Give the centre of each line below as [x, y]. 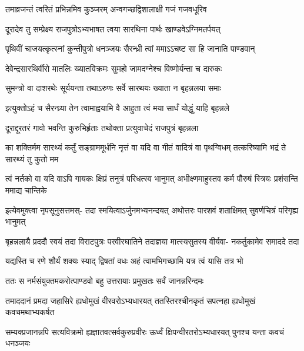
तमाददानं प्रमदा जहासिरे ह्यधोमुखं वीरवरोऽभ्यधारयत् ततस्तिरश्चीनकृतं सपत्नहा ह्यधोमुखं [131, 300]
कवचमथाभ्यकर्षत [30, 312]
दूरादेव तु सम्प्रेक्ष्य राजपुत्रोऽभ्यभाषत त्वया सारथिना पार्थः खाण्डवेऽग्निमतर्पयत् [113, 29]
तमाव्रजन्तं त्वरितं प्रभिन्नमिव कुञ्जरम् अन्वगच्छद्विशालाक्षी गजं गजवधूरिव [106, 9]
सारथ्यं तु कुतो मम [32, 158]
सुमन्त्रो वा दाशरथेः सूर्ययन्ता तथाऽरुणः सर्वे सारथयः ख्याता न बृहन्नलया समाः [113, 88]
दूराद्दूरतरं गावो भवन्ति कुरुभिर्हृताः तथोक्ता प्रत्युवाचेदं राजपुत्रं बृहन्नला [102, 127]
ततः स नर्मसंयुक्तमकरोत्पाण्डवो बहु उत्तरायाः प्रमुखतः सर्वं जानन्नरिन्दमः [105, 280]
